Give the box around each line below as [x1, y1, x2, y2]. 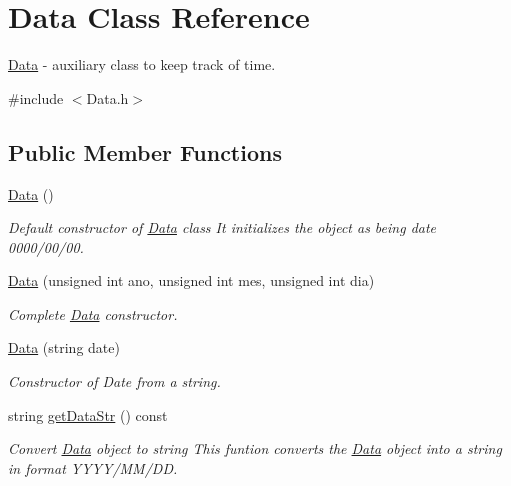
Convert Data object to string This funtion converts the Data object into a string [8, 438, 502, 459]
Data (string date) [8, 337, 120, 358]
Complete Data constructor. [8, 303, 178, 324]
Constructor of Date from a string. [8, 371, 221, 392]
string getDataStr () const [8, 404, 168, 425]
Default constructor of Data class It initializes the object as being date [8, 217, 437, 238]
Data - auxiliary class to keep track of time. [8, 54, 276, 75]
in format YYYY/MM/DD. [8, 457, 178, 478]
